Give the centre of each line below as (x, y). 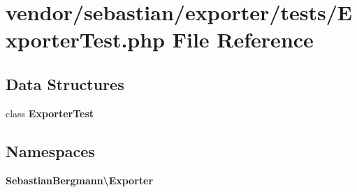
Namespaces (50, 150)
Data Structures (65, 83)
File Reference (243, 39)
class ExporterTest (50, 113)
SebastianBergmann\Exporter (80, 180)
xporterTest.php (86, 39)
